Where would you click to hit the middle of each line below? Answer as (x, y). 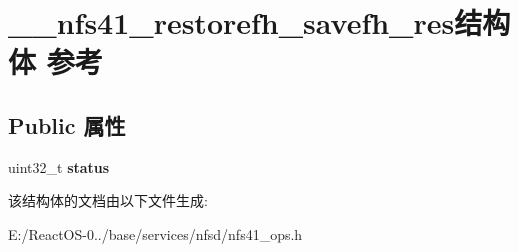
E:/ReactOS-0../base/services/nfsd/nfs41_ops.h (155, 233)
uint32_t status (59, 166)
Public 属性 (67, 124)
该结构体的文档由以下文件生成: (108, 200)
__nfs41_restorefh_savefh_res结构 (259, 22)
